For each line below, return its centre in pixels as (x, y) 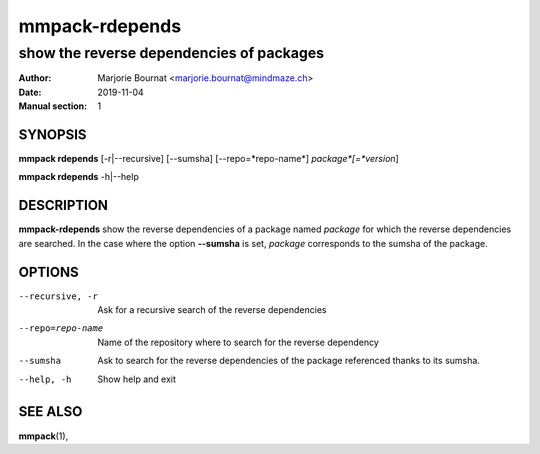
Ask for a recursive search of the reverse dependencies (212, 310)
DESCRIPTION (63, 205)
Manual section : (53, 106)
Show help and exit (137, 379)
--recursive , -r (58, 296)
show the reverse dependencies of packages (171, 53)
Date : (30, 92)
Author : (35, 78)
